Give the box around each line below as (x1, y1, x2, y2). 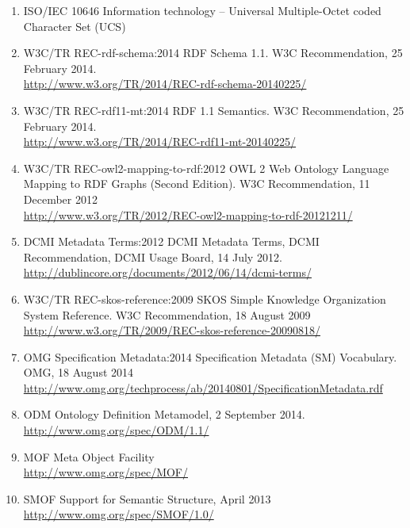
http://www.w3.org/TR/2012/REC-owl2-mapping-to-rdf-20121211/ (23, 206, 353, 223)
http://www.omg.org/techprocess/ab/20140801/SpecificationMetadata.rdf (23, 379, 383, 396)
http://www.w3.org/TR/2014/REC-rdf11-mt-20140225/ (23, 133, 297, 150)
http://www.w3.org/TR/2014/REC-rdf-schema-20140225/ (23, 75, 307, 92)
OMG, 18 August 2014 (23, 364, 134, 381)
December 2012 (23, 190, 98, 207)
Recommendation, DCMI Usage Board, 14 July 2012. (23, 248, 282, 265)
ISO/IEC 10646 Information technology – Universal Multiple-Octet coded (23, 2, 381, 18)
